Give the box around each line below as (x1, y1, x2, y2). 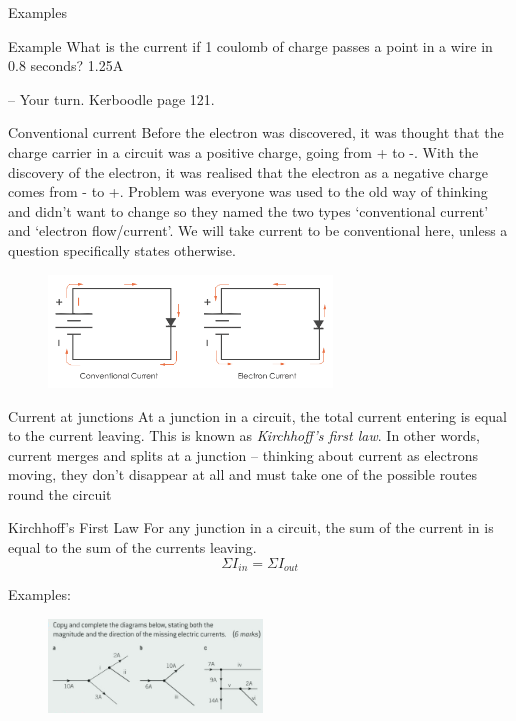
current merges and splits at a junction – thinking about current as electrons (8, 444, 479, 465)
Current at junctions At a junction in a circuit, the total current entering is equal (8, 405, 507, 426)
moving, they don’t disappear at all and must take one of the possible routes (8, 464, 478, 485)
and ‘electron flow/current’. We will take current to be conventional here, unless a (8, 220, 508, 241)
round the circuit (8, 483, 112, 504)
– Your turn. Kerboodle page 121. (8, 88, 215, 109)
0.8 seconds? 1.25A (8, 55, 124, 76)
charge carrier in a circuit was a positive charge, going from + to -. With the (8, 141, 479, 162)
